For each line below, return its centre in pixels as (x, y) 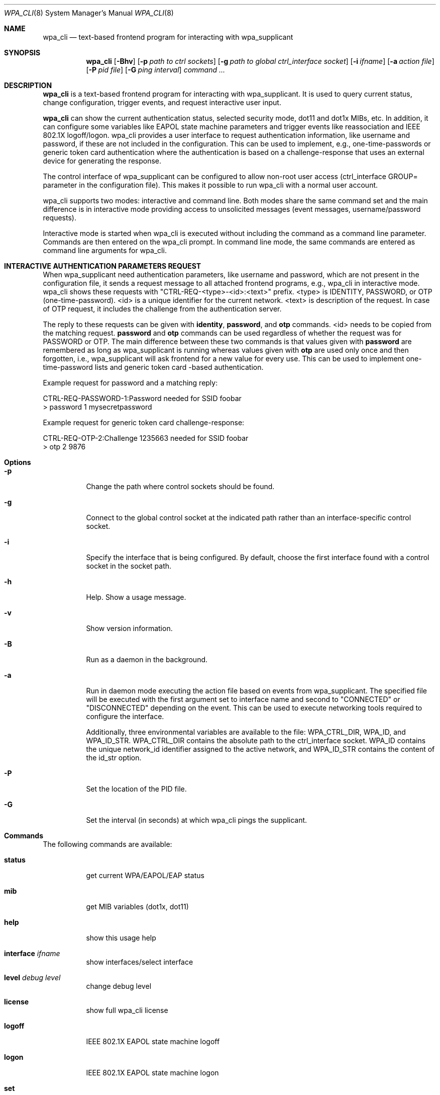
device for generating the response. (102, 161)
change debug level (119, 986)
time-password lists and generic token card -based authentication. (153, 367)
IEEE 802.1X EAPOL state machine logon (152, 1073)
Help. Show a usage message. (136, 597)
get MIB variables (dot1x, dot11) (137, 907)
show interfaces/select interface (140, 962)
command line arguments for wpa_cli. (105, 250)
